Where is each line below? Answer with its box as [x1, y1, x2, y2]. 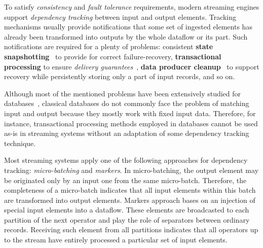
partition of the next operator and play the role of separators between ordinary [4, 214, 250, 225]
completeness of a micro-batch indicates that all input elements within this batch [4, 185, 256, 195]
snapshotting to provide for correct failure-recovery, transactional [4, 51, 221, 61]
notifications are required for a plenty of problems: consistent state [4, 41, 213, 52]
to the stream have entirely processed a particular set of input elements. [4, 234, 228, 245]
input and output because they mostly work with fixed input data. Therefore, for [4, 108, 256, 118]
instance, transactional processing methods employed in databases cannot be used [4, 118, 258, 128]
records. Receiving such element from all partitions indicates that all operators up [4, 224, 258, 235]
